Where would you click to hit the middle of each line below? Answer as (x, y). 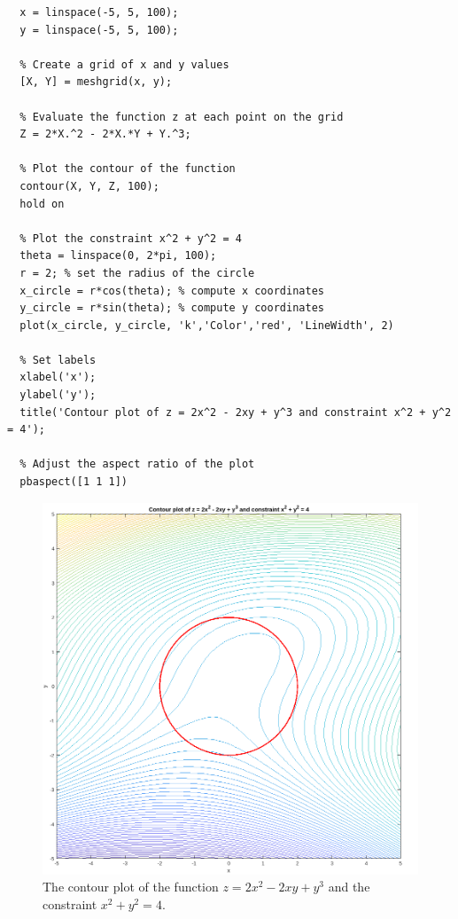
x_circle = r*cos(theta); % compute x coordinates (172, 291)
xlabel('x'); (58, 377)
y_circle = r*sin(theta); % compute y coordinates (172, 308)
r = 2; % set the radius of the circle (137, 273)
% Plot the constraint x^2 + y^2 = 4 (131, 238)
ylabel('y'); (58, 395)
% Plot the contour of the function (128, 169)
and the (349, 887)
